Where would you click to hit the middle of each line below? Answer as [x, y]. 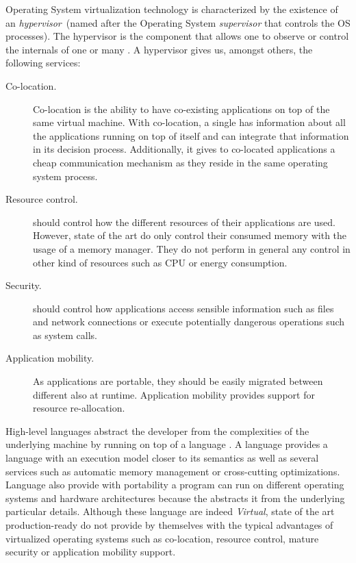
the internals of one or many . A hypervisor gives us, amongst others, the [159, 49]
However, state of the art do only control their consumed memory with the [190, 235]
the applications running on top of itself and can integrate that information [191, 135]
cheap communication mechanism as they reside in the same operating [180, 162]
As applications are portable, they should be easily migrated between [178, 381]
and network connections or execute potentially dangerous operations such [189, 322]
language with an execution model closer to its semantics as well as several [162, 458]
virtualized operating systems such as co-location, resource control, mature [162, 538]
